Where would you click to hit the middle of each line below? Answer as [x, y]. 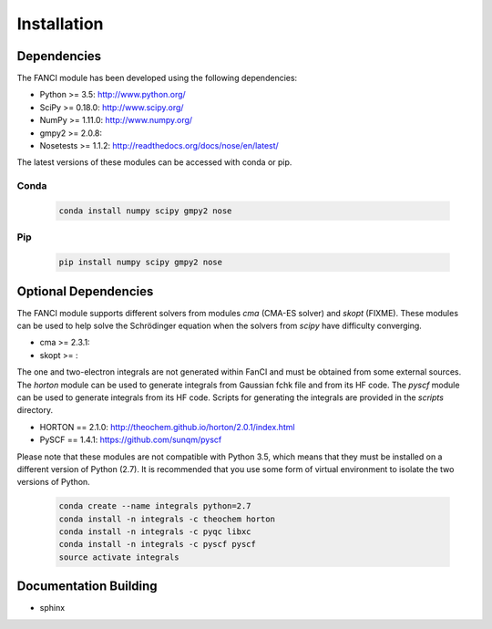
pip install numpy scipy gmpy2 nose [141, 263]
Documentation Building [87, 587]
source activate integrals [119, 557]
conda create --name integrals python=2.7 [155, 506]
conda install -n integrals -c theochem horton [167, 519]
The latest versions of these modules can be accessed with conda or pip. [154, 162]
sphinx [52, 608]
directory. [35, 410]
